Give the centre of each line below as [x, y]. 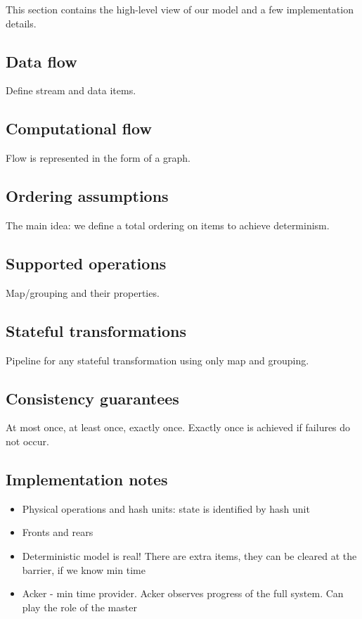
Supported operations [86, 263]
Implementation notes [87, 479]
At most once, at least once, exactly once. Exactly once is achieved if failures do [178, 427]
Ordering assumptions [87, 196]
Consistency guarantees [92, 398]
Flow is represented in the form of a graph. [98, 158]
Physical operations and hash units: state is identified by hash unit [166, 508]
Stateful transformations [96, 330]
